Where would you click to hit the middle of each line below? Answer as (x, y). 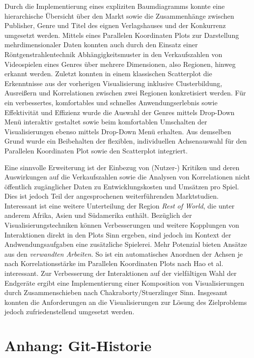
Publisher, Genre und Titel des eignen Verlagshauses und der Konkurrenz (115, 25)
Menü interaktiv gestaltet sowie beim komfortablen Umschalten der (106, 122)
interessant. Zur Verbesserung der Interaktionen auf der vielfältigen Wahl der (121, 273)
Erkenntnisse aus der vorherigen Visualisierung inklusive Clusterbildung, (113, 83)
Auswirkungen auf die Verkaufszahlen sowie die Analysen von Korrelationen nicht (127, 177)
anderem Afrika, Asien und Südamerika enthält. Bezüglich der (98, 215)
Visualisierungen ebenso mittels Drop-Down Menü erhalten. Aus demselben (118, 131)
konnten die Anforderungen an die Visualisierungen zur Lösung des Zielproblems (126, 302)
